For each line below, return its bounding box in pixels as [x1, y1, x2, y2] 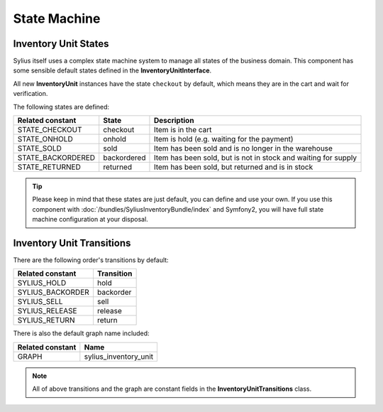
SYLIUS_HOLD [17, 278, 67, 288]
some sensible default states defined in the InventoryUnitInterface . [13, 66, 212, 75]
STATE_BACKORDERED [17, 153, 96, 163]
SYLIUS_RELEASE [17, 306, 77, 316]
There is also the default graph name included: [13, 329, 150, 337]
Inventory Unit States [13, 38, 109, 50]
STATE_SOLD [17, 143, 62, 153]
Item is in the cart [153, 125, 212, 135]
